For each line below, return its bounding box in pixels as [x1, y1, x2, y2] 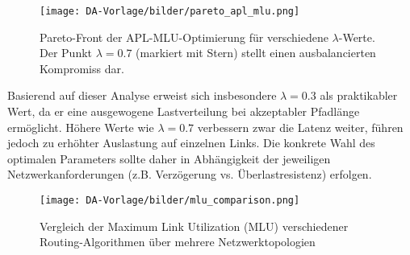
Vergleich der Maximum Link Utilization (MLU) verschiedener [40, 217, 349, 234]
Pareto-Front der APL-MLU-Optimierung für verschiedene [40, 28, 328, 45]
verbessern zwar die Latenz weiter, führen [197, 118, 404, 135]
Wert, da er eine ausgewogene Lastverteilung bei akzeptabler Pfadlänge [7, 103, 360, 120]
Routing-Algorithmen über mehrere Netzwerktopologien [40, 233, 316, 250]
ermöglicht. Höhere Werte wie [7, 118, 154, 135]
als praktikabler [320, 87, 398, 104]
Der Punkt [40, 44, 93, 61]
